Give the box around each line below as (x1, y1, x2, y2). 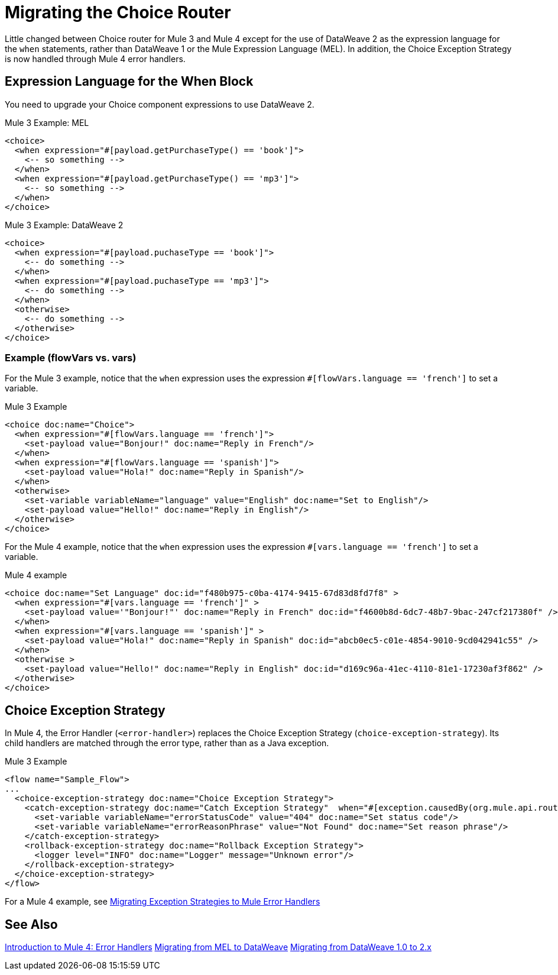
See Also (5, 916, 58, 932)
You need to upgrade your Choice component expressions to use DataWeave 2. (5, 99, 314, 109)
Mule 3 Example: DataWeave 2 (5, 219, 124, 230)
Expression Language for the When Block (5, 74, 254, 89)
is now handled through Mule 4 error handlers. (5, 53, 186, 64)
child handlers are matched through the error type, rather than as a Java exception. (5, 738, 329, 749)
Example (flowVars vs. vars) (5, 351, 137, 364)
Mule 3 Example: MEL (5, 117, 89, 128)
